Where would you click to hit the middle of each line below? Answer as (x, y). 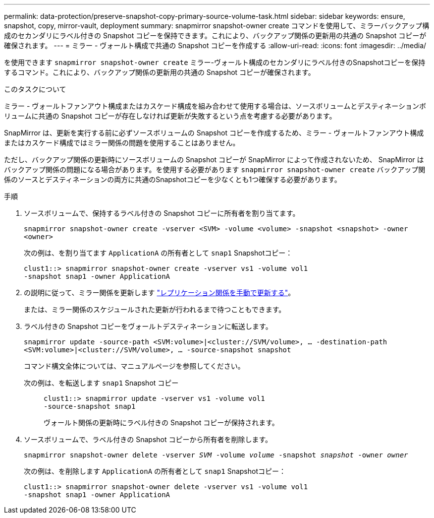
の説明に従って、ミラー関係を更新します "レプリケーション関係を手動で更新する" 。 (160, 292)
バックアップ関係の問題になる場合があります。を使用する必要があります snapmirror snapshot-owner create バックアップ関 (215, 169)
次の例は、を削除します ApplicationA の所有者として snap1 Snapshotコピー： (155, 471)
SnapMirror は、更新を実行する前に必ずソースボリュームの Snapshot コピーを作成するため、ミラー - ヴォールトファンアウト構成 (214, 133)
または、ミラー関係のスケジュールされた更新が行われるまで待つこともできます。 (155, 309)
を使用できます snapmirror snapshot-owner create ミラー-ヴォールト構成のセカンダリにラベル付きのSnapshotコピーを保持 (215, 62)
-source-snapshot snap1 (90, 406)
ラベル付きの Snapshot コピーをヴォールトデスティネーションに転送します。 (148, 326)
